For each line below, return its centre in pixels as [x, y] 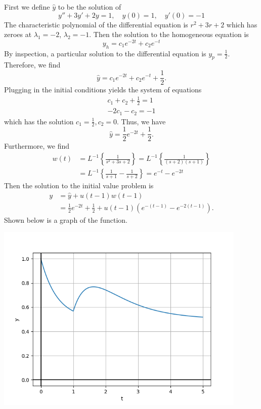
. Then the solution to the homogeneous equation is [169, 34]
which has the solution [39, 121]
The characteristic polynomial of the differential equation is [96, 24]
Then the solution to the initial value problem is [79, 185]
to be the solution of [90, 7]
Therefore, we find [32, 65]
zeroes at [18, 34]
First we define [27, 7]
